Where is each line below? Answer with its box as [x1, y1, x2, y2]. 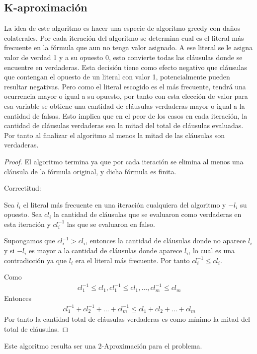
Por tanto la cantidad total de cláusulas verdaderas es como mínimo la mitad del [4, 314, 250, 324]
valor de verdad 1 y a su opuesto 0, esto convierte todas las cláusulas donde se [4, 52, 243, 62]
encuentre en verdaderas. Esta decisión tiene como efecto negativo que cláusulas [4, 62, 247, 72]
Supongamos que [4, 235, 55, 246]
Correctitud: [4, 183, 41, 193]
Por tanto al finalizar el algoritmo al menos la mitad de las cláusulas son [4, 130, 225, 140]
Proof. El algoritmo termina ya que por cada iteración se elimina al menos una [4, 156, 244, 166]
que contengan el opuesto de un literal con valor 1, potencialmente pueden [4, 71, 230, 82]
